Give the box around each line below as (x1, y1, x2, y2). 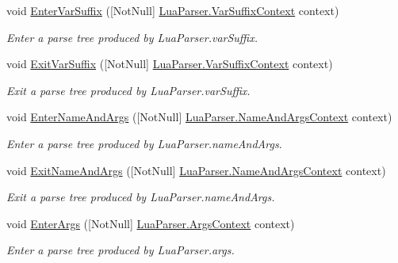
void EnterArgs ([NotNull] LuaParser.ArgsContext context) (6, 215, 295, 231)
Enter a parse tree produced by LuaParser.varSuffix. (6, 29, 258, 45)
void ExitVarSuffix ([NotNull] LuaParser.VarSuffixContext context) (6, 55, 333, 72)
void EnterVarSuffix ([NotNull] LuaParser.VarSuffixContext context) (6, 2, 339, 18)
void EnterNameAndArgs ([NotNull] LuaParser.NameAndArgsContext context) (6, 109, 392, 125)
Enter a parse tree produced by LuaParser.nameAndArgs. (6, 135, 282, 151)
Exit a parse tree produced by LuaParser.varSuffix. (6, 82, 251, 98)
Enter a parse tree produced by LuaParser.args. (6, 242, 235, 258)
